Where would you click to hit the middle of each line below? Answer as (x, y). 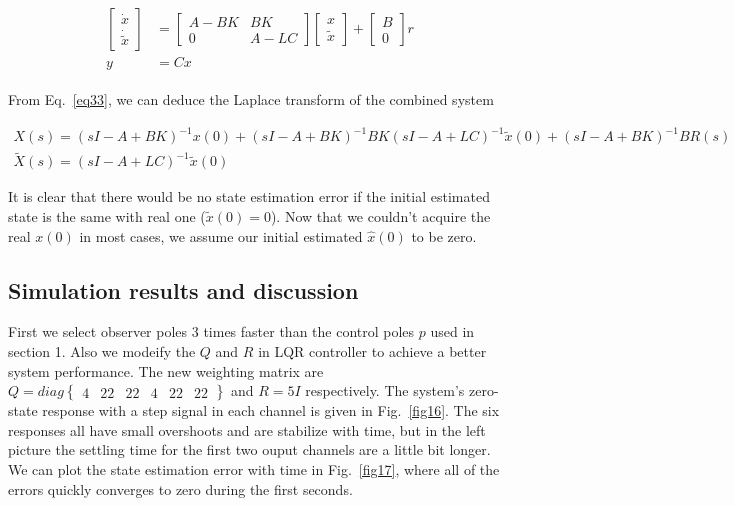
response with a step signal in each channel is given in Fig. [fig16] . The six (271, 410)
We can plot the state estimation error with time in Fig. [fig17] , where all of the (254, 469)
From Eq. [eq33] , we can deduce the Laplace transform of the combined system (251, 99)
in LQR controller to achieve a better (372, 351)
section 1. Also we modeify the (102, 351)
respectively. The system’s (385, 390)
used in (452, 331)
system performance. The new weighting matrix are (166, 370)
